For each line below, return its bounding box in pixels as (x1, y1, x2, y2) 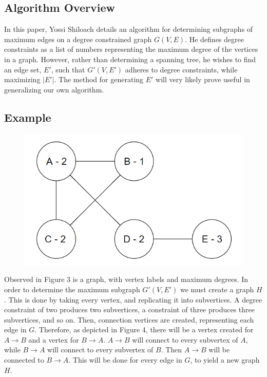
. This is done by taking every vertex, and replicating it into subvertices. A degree (4, 294, 262, 305)
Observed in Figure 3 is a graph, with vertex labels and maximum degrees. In (4, 274, 249, 285)
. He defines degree (185, 33, 244, 44)
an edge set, (4, 64, 42, 74)
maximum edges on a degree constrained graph (4, 33, 152, 44)
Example (4, 109, 51, 125)
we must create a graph (180, 284, 254, 294)
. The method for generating (54, 74, 144, 85)
